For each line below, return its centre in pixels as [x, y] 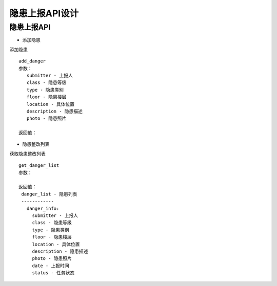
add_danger [32, 61]
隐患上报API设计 [44, 13]
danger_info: [43, 208]
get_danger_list [39, 166]
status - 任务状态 [53, 273]
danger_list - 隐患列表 [49, 194]
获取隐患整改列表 [27, 153]
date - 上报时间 [51, 266]
